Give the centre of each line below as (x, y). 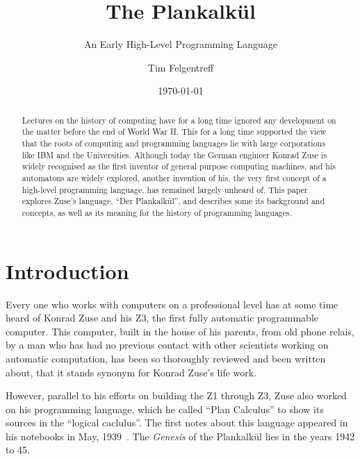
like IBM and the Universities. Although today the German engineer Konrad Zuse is (174, 155)
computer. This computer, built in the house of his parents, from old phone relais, (180, 331)
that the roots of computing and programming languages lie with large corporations (173, 143)
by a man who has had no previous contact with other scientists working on (167, 345)
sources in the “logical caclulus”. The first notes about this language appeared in (177, 423)
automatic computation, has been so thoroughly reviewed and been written (166, 358)
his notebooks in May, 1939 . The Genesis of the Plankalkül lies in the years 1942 (180, 436)
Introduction (67, 270)
